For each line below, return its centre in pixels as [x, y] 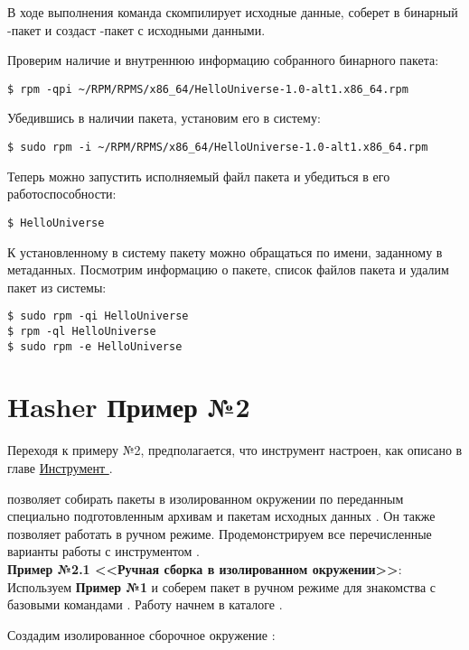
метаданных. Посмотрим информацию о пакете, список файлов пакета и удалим [228, 269]
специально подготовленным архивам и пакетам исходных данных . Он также [221, 516]
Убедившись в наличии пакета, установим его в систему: [164, 118]
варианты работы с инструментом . [104, 551]
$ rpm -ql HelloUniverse [82, 331]
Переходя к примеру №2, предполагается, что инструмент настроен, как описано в [235, 450]
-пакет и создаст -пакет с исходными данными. [136, 29]
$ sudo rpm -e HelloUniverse [95, 346]
